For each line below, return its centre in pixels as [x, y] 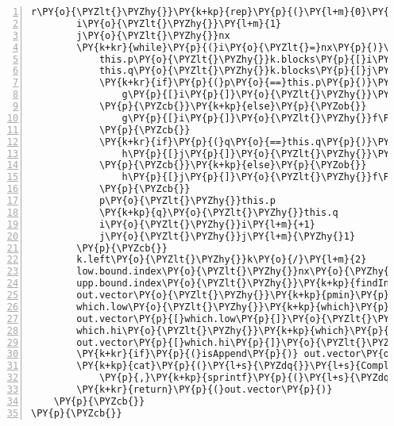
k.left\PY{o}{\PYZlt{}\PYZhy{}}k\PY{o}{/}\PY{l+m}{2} [222, 260]
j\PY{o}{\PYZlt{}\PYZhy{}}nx [153, 35]
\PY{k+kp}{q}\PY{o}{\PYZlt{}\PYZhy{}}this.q [218, 212]
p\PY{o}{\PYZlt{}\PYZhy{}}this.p [187, 201]
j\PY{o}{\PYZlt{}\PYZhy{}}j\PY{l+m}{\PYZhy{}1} [227, 236]
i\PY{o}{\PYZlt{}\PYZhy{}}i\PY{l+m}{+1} [207, 224]
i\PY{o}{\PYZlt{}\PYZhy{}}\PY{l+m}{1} [179, 23]
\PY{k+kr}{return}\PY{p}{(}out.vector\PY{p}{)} [205, 390]
